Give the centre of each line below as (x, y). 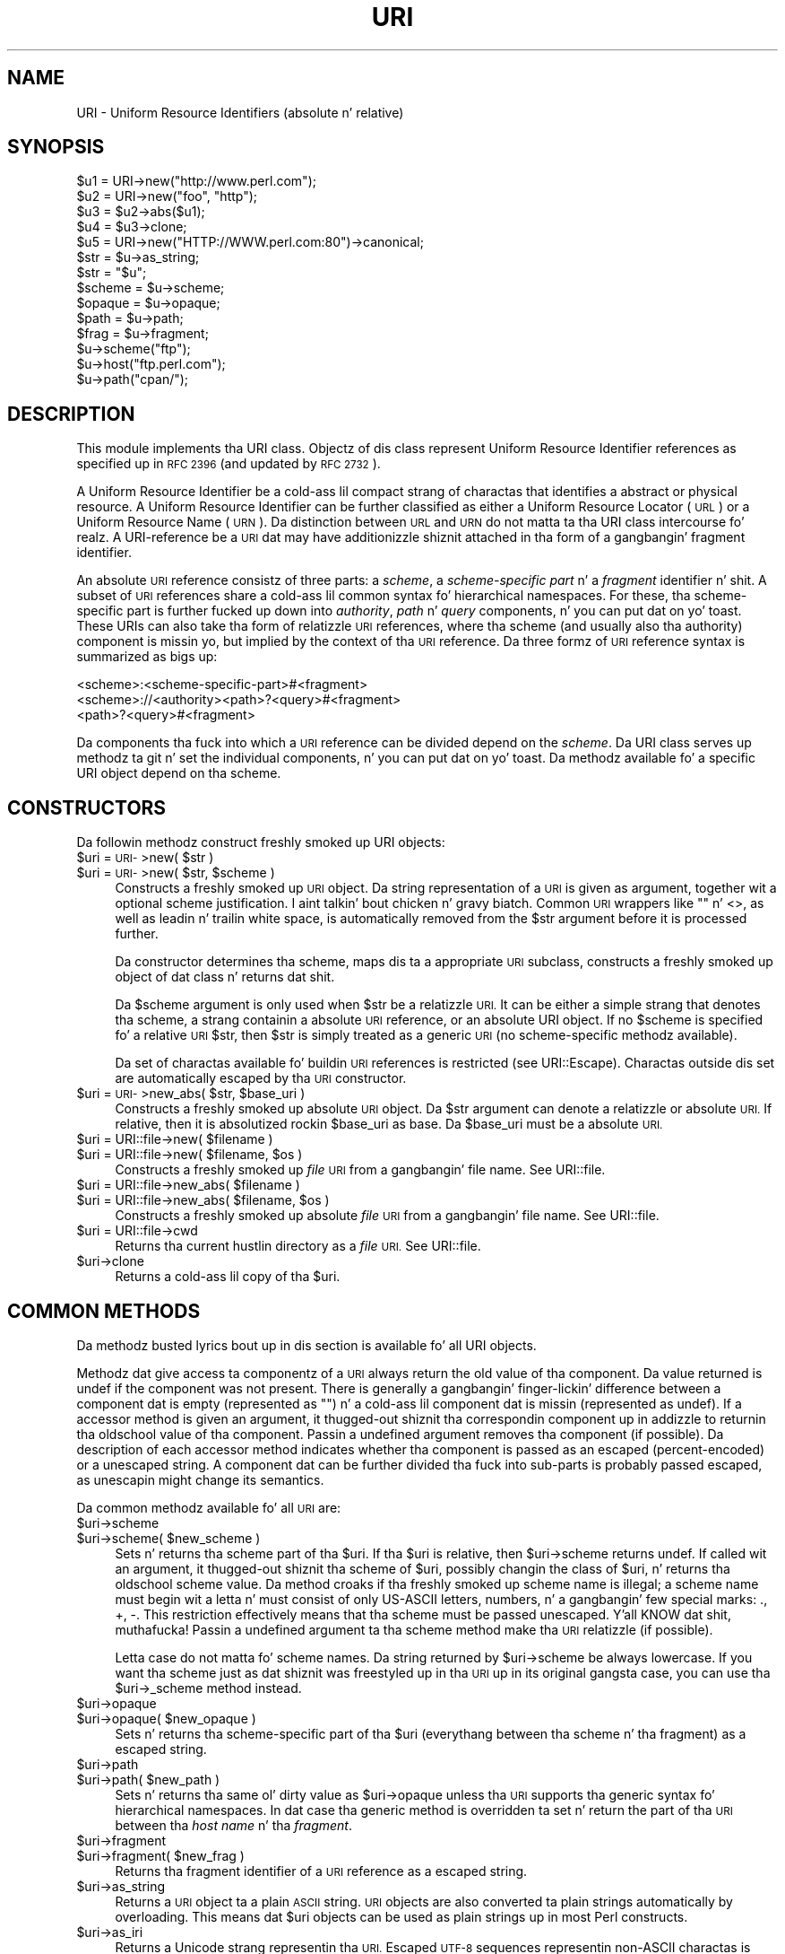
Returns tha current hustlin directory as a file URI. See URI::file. (298, 1246)
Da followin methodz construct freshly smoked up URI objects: (261, 842)
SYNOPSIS (56, 147)
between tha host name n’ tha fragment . (233, 1825)
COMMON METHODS (104, 1311)
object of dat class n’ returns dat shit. (225, 977)
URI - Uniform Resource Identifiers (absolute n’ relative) (240, 112)
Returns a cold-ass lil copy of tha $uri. (228, 1277)
